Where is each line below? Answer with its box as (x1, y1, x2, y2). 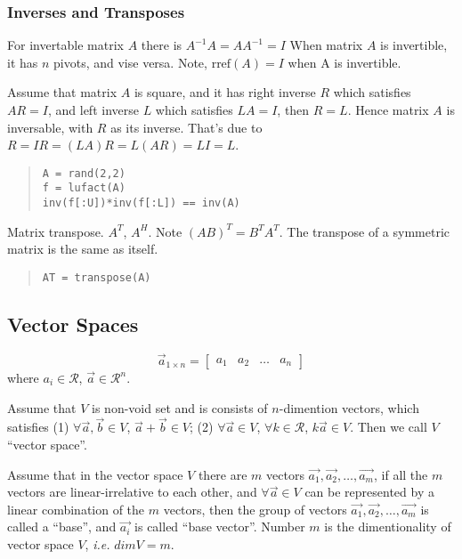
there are (198, 465, 247, 483)
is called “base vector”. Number (134, 517, 305, 536)
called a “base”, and (7, 517, 117, 536)
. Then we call (350, 417, 427, 436)
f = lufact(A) (42, 182, 126, 195)
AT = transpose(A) (42, 271, 151, 284)
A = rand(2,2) (42, 166, 126, 180)
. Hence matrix (347, 101, 429, 118)
